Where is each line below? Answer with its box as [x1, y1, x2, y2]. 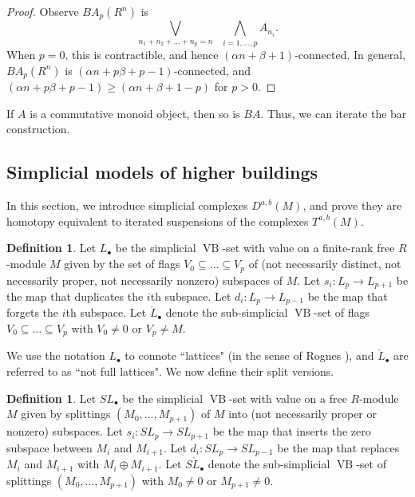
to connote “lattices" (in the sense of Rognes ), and [125, 347, 374, 364]
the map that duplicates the [6, 287, 144, 304]
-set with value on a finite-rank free [222, 239, 395, 256]
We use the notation [6, 347, 105, 364]
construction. [6, 120, 70, 137]
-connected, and [173, 61, 251, 78]
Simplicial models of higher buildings [6, 160, 318, 184]
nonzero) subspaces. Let [6, 423, 123, 440]
